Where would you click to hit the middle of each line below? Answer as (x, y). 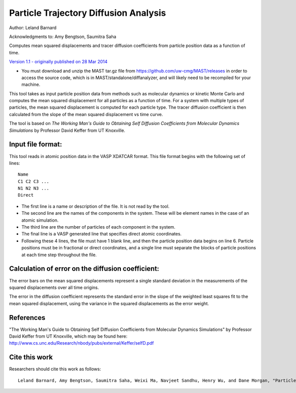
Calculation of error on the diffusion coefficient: (84, 269)
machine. (31, 84)
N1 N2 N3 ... (34, 188)
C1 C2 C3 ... (34, 181)
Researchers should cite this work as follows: (55, 369)
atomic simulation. (40, 220)
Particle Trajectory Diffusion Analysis (88, 13)
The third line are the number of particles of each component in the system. (98, 227)
